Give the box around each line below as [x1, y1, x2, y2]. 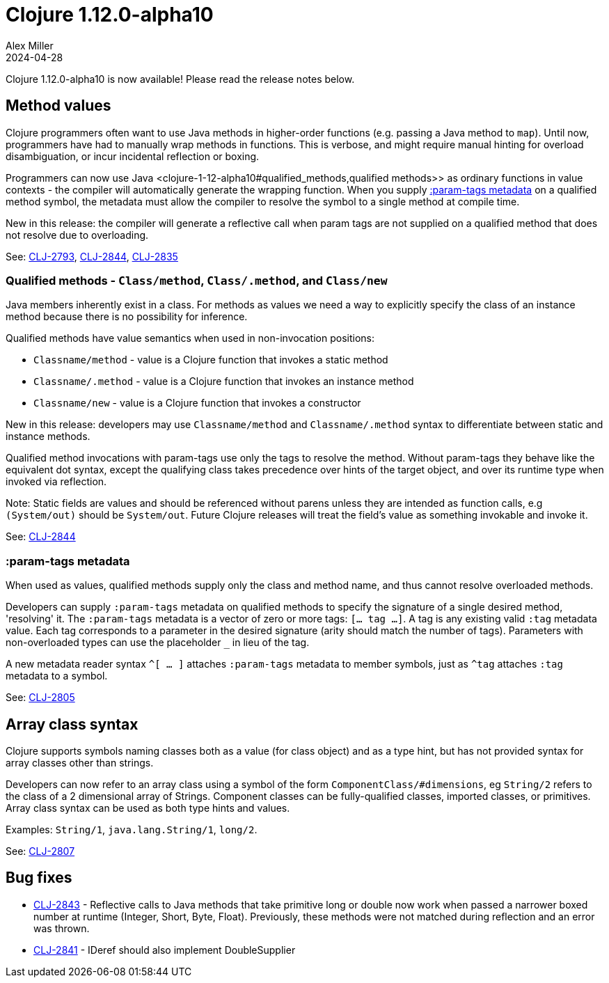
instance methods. [6, 430, 90, 443]
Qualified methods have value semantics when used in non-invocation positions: [6, 332, 374, 345]
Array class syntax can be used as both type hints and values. [6, 801, 290, 814]
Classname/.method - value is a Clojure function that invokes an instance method [33, 375, 414, 388]
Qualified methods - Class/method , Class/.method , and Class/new [6, 273, 388, 288]
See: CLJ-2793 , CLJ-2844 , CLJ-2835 [6, 250, 178, 262]
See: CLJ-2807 [6, 844, 75, 857]
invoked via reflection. [6, 475, 107, 488]
